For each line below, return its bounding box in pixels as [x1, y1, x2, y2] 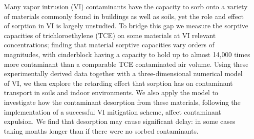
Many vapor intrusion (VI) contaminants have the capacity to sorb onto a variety [4, 1, 248, 11]
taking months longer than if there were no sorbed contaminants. [4, 125, 199, 136]
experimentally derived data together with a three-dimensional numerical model [4, 68, 243, 79]
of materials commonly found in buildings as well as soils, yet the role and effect [4, 11, 244, 21]
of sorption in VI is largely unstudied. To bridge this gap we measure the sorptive [4, 20, 248, 31]
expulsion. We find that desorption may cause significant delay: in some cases [4, 116, 235, 126]
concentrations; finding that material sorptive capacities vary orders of [4, 40, 214, 50]
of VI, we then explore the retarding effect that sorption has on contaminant [4, 78, 233, 88]
